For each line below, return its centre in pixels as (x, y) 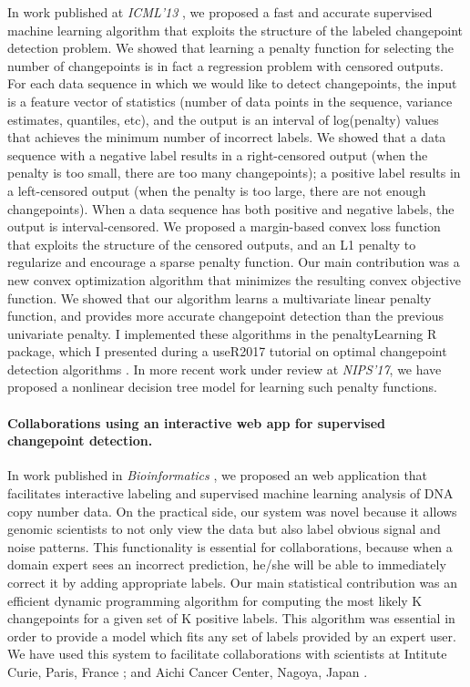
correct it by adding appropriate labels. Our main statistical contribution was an (233, 583)
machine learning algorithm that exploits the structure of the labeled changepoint (235, 30)
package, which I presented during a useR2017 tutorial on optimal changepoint (227, 351)
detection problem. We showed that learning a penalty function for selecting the (230, 48)
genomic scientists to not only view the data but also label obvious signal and (224, 529)
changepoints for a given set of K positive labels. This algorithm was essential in (231, 618)
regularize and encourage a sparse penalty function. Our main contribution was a (234, 262)
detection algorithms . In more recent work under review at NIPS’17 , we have (225, 369)
